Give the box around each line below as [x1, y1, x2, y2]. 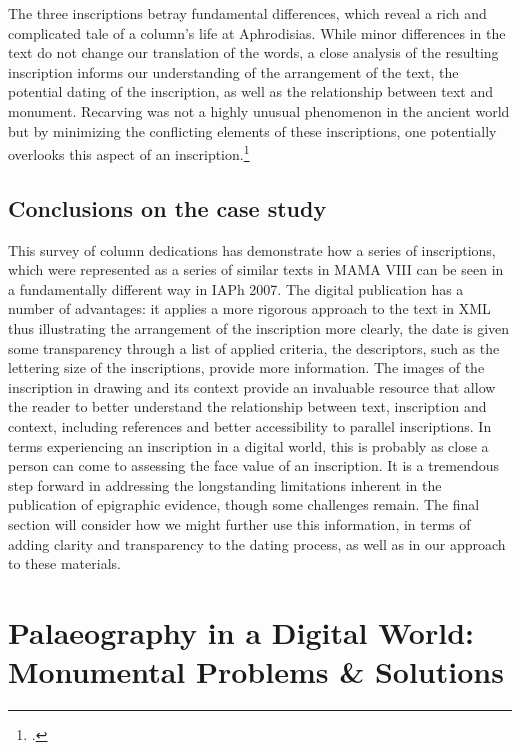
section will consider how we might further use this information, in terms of [8, 513, 471, 534]
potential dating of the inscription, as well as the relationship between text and [8, 81, 493, 102]
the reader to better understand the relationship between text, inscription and [8, 396, 487, 417]
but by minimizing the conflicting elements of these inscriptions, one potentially [8, 120, 497, 141]
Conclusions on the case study [8, 192, 327, 223]
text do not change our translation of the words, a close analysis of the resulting [8, 42, 499, 63]
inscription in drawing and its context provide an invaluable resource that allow [8, 376, 496, 397]
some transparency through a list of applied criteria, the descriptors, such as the [8, 337, 500, 358]
